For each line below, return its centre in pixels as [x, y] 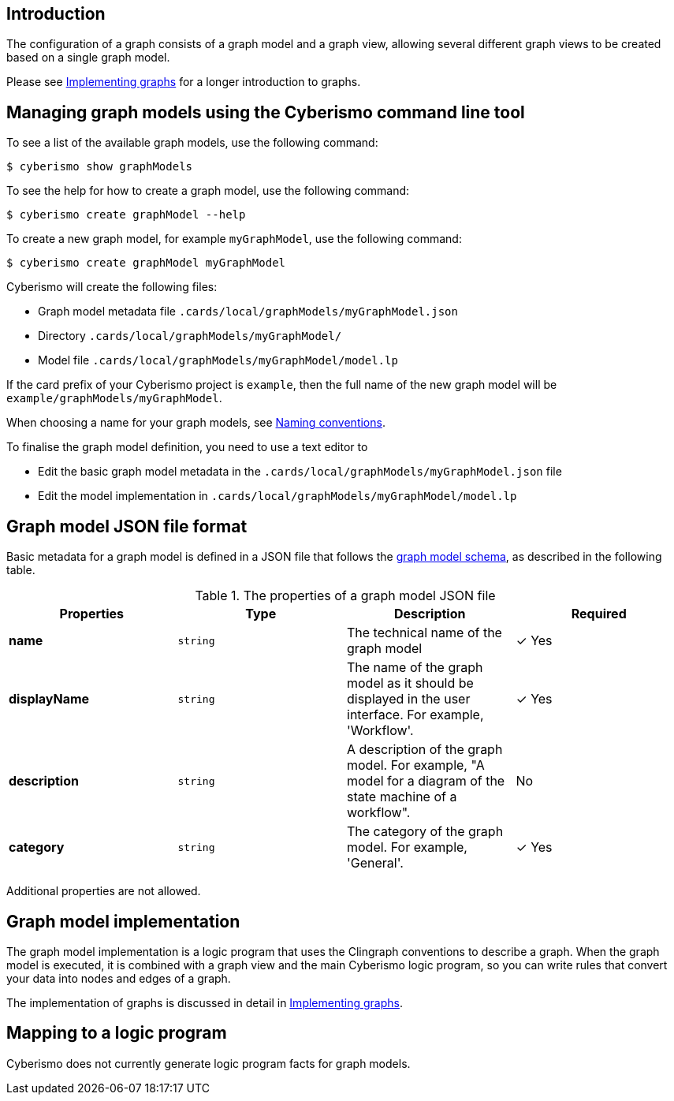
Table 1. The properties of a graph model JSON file [345, 596]
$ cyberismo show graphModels [100, 167]
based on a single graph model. [88, 58]
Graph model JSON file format [127, 526]
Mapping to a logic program [117, 1033]
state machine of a [402, 797]
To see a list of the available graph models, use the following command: [192, 143]
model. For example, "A [416, 765]
